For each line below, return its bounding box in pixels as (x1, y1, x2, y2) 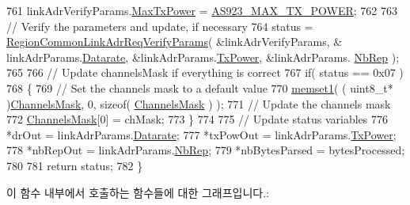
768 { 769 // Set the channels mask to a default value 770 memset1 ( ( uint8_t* (6, 79, 393, 96)
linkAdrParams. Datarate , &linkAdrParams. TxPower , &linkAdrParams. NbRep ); (6, 48, 400, 65)
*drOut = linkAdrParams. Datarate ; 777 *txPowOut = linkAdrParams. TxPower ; (6, 126, 397, 142)
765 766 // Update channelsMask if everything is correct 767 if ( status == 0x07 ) (6, 64, 404, 81)
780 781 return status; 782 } (6, 157, 143, 173)
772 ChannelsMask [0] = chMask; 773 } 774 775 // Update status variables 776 (6, 111, 388, 127)
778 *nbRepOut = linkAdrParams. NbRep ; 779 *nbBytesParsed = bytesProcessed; (6, 142, 405, 158)
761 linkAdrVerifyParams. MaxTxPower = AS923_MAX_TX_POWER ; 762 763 (6, 2, 397, 18)
